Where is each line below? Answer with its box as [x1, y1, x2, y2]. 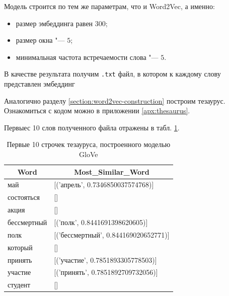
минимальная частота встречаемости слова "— [16, 51, 159, 62]
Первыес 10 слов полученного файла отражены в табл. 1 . [4, 122, 180, 132]
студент [8, 279, 31, 290]
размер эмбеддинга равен [16, 18, 93, 28]
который [8, 242, 33, 252]
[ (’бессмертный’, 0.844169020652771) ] [54, 229, 170, 240]
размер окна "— [16, 35, 65, 45]
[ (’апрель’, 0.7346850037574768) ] [54, 179, 154, 190]
